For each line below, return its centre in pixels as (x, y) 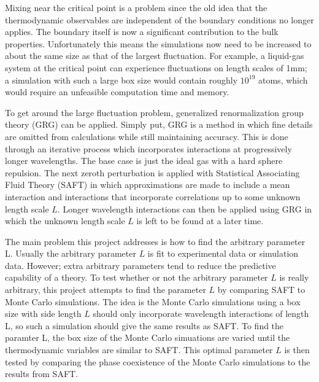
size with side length (43, 314)
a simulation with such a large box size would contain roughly (121, 80)
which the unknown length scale (65, 221)
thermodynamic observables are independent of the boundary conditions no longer (159, 19)
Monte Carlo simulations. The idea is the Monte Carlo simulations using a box (153, 301)
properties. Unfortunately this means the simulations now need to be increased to (158, 43)
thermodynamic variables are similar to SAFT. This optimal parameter (139, 350)
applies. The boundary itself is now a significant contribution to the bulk (142, 32)
